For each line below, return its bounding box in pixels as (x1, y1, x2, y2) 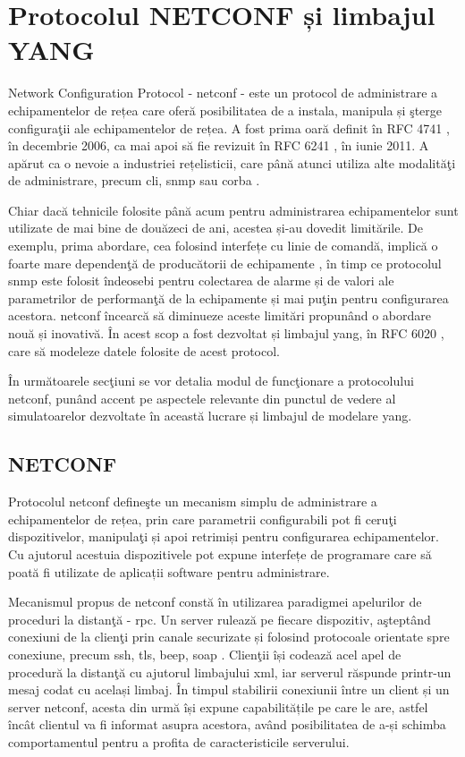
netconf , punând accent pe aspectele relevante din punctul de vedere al (8, 388, 396, 407)
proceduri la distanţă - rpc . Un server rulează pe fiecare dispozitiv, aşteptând (8, 609, 431, 628)
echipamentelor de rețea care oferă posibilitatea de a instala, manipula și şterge (8, 100, 443, 119)
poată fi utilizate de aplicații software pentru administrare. (8, 562, 330, 581)
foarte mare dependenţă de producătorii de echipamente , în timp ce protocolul (8, 253, 442, 272)
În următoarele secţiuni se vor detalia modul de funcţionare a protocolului (8, 371, 414, 390)
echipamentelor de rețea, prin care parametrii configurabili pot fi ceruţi (8, 509, 397, 528)
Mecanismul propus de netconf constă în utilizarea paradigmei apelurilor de (8, 592, 422, 611)
